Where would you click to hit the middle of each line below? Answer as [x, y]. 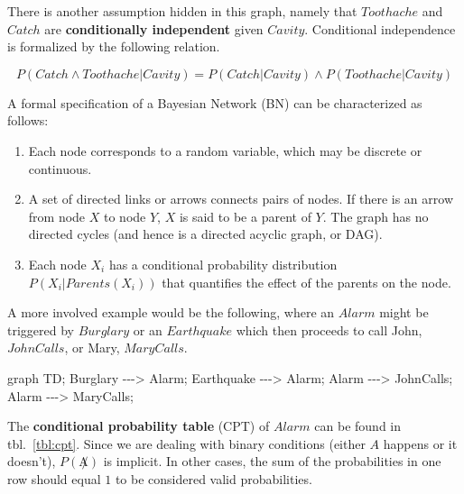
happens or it [420, 443]
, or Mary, [92, 348]
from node [57, 216]
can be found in [358, 426]
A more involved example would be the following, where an [171, 312]
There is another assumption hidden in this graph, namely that [182, 11]
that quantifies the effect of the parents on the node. [306, 282]
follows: [28, 120]
